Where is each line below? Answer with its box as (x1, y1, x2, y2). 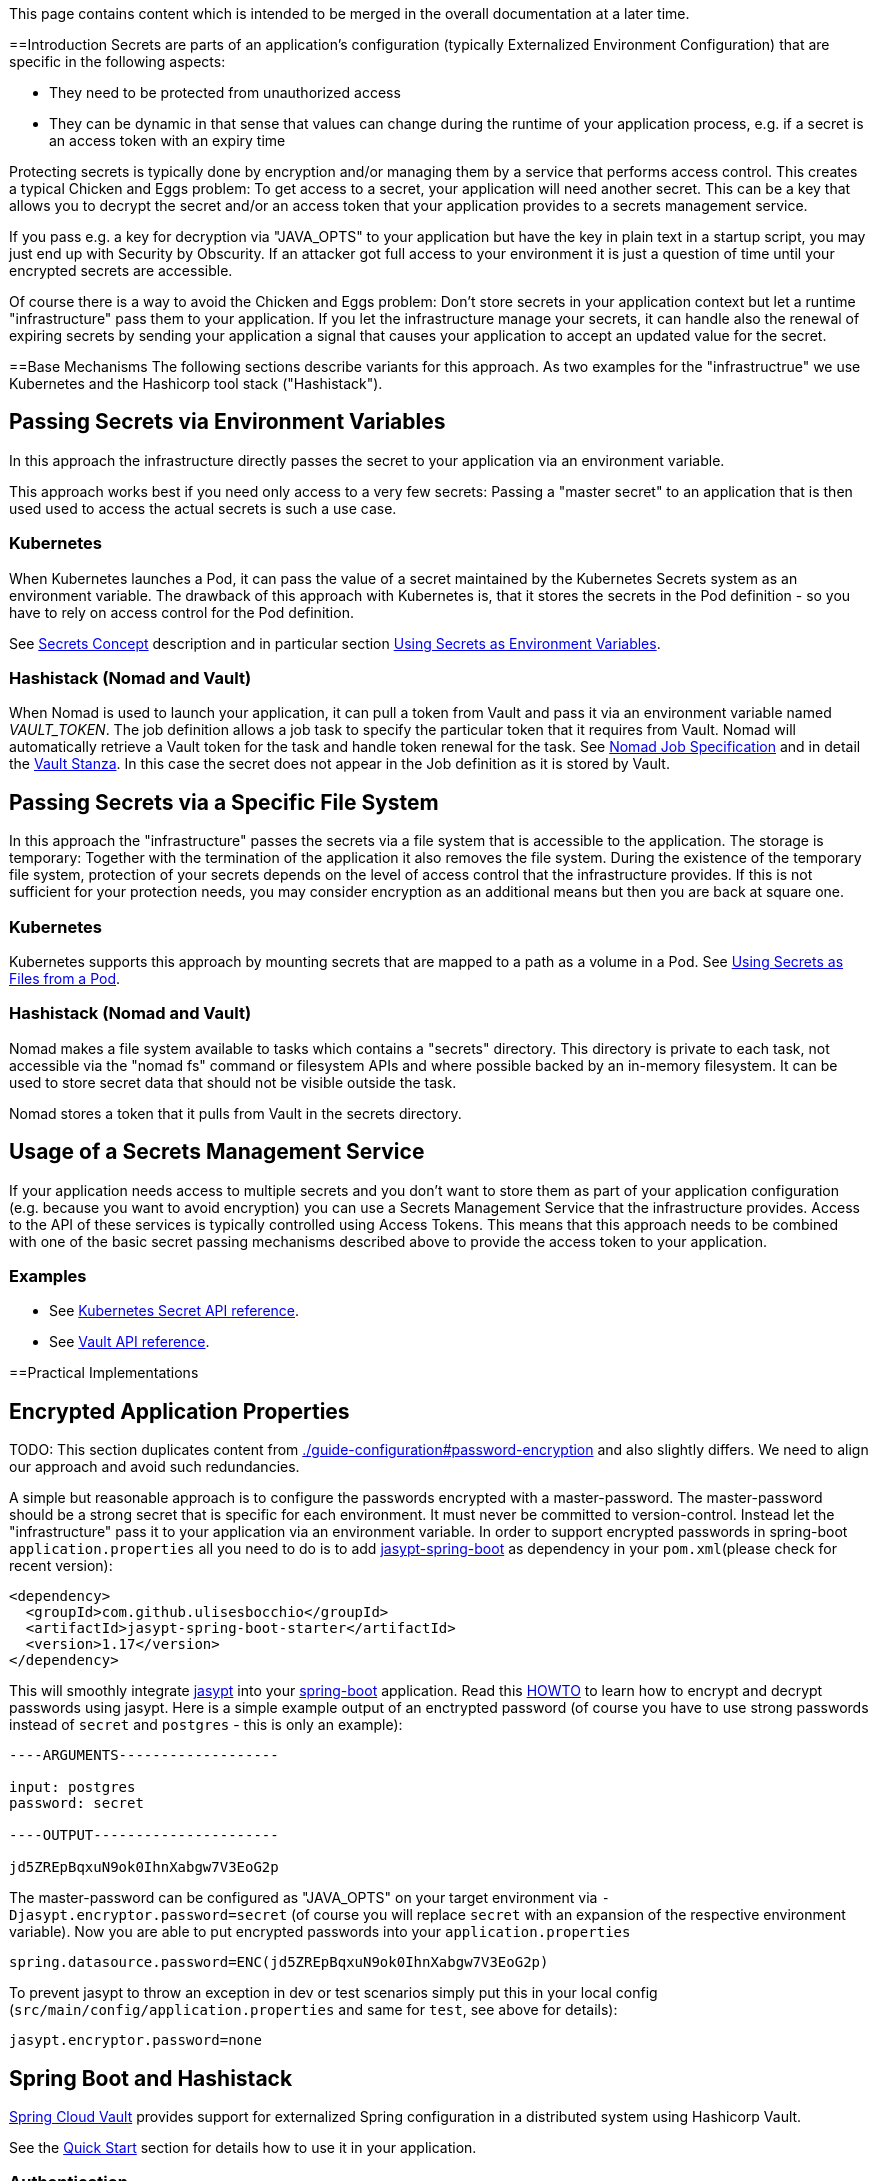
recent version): (9, 1557, 113, 1575)
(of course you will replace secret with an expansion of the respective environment (291, 1906, 846, 1924)
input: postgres (9, 1779, 136, 1796)
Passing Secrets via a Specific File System (9, 789, 439, 815)
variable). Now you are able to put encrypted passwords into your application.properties (9, 1923, 631, 1941)
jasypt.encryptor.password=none (9, 2032, 262, 2049)
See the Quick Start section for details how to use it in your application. (9, 2138, 477, 2156)
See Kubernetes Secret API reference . (49, 1302, 300, 1320)
